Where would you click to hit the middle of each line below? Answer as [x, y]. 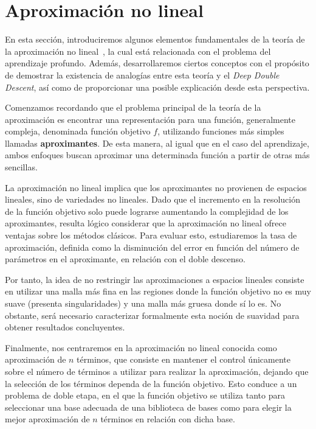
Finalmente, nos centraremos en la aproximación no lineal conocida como [141, 347]
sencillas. [21, 167]
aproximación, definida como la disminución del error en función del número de [152, 247]
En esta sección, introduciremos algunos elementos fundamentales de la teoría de [155, 39]
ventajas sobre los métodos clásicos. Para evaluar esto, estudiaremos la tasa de [151, 235]
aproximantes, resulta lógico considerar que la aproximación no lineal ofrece [146, 223]
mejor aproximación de [47, 419]
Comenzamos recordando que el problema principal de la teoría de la [133, 107]
